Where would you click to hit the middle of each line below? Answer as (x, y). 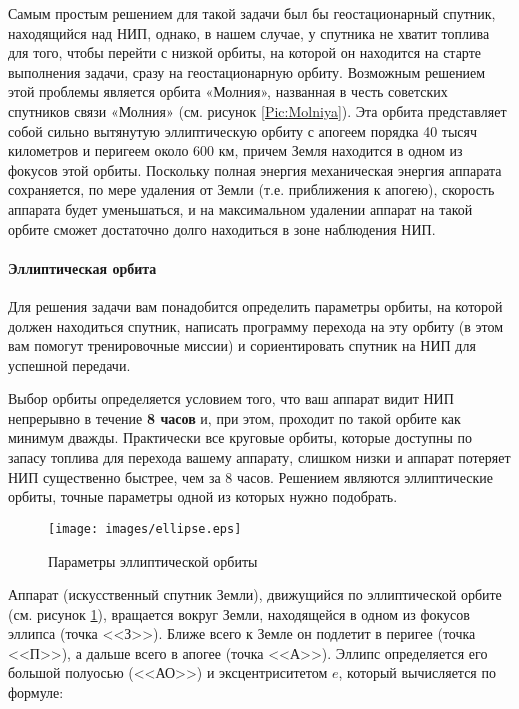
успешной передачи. (69, 364)
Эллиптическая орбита (82, 267)
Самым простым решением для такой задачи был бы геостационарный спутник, (252, 13)
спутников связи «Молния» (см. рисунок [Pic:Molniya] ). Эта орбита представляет (257, 110)
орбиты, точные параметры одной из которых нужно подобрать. (203, 496)
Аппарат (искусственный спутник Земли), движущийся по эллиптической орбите (255, 594)
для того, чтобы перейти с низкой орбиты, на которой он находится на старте (245, 52)
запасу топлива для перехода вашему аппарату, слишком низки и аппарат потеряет (259, 457)
